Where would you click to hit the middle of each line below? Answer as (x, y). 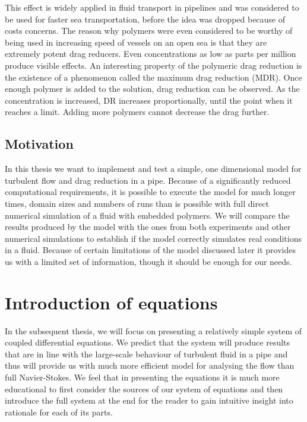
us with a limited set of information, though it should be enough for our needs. (148, 261)
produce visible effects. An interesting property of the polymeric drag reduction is (153, 65)
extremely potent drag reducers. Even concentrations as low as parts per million (151, 54)
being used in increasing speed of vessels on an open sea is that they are (136, 42)
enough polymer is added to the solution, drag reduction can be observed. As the (152, 89)
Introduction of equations (111, 302)
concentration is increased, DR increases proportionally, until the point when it (149, 100)
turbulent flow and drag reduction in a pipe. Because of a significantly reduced (148, 180)
